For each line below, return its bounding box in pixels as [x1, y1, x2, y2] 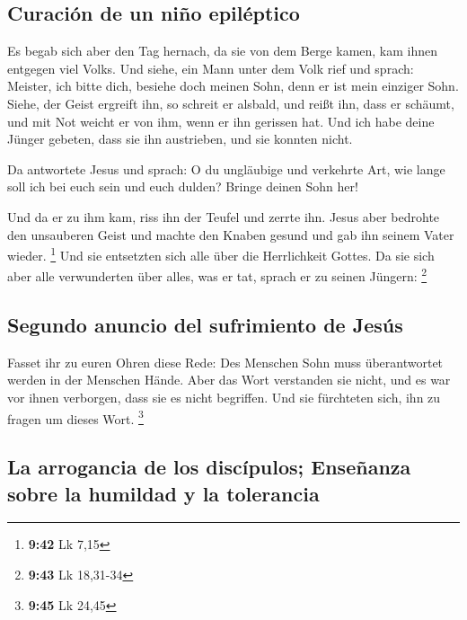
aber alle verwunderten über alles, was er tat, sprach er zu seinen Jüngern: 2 [7, 264, 427, 286]
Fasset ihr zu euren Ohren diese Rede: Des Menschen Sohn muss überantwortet [7, 352, 444, 371]
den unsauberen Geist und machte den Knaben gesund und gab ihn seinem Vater [7, 225, 454, 244]
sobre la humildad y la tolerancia [7, 479, 320, 507]
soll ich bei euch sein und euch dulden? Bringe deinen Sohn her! [7, 177, 358, 196]
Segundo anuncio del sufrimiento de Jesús [7, 311, 403, 339]
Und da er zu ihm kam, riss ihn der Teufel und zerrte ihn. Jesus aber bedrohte [7, 207, 440, 226]
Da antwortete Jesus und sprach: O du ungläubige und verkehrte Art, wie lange [7, 159, 445, 178]
